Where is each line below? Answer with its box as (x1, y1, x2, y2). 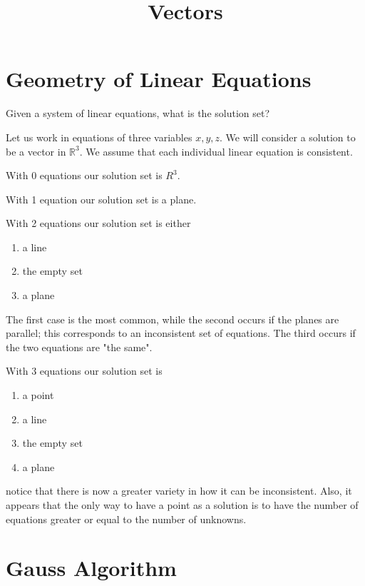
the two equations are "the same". (6, 339, 153, 354)
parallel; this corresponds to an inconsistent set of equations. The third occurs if (6, 325, 356, 340)
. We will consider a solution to (220, 129, 356, 144)
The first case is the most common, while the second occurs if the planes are (6, 311, 339, 326)
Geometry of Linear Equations (6, 64, 312, 94)
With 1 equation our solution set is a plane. (6, 191, 197, 206)
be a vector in (6, 143, 66, 158)
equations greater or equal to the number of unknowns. (6, 511, 247, 526)
